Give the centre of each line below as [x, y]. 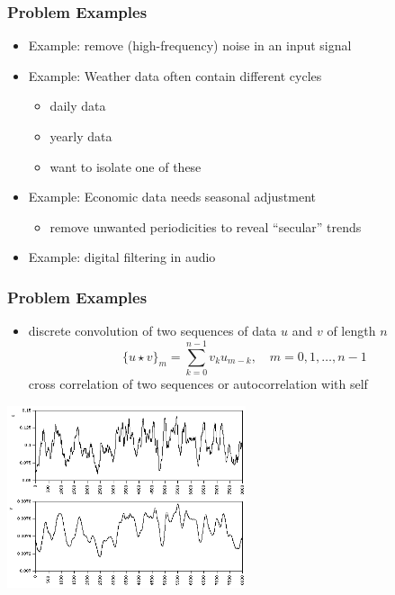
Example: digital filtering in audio [122, 257]
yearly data [81, 136]
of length [351, 331]
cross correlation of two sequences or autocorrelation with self [198, 383]
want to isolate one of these [126, 166]
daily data [78, 106]
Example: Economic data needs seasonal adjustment [172, 197]
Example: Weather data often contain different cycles [175, 75]
